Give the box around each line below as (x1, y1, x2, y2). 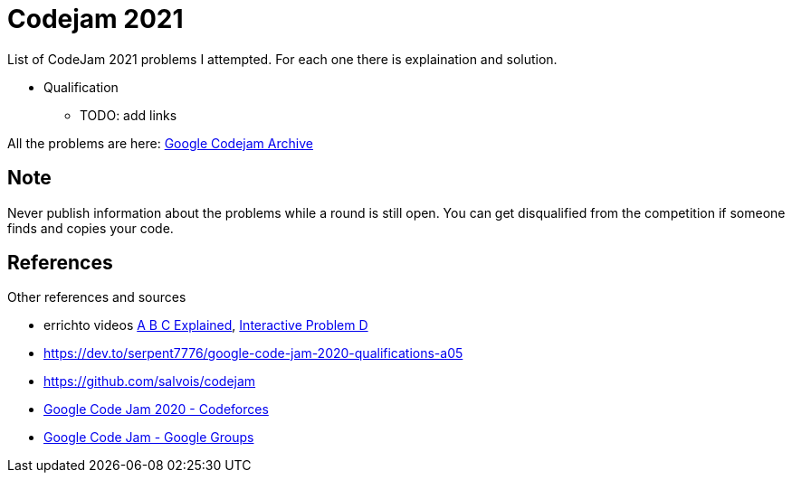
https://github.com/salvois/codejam (43, 373, 256, 390)
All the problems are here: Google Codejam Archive (7, 135, 313, 151)
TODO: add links (80, 107, 177, 123)
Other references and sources (7, 289, 186, 306)
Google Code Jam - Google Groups (43, 429, 254, 446)
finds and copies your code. (7, 220, 174, 236)
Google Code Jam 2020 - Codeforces (43, 401, 269, 418)
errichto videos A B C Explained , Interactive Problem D (43, 317, 368, 334)
